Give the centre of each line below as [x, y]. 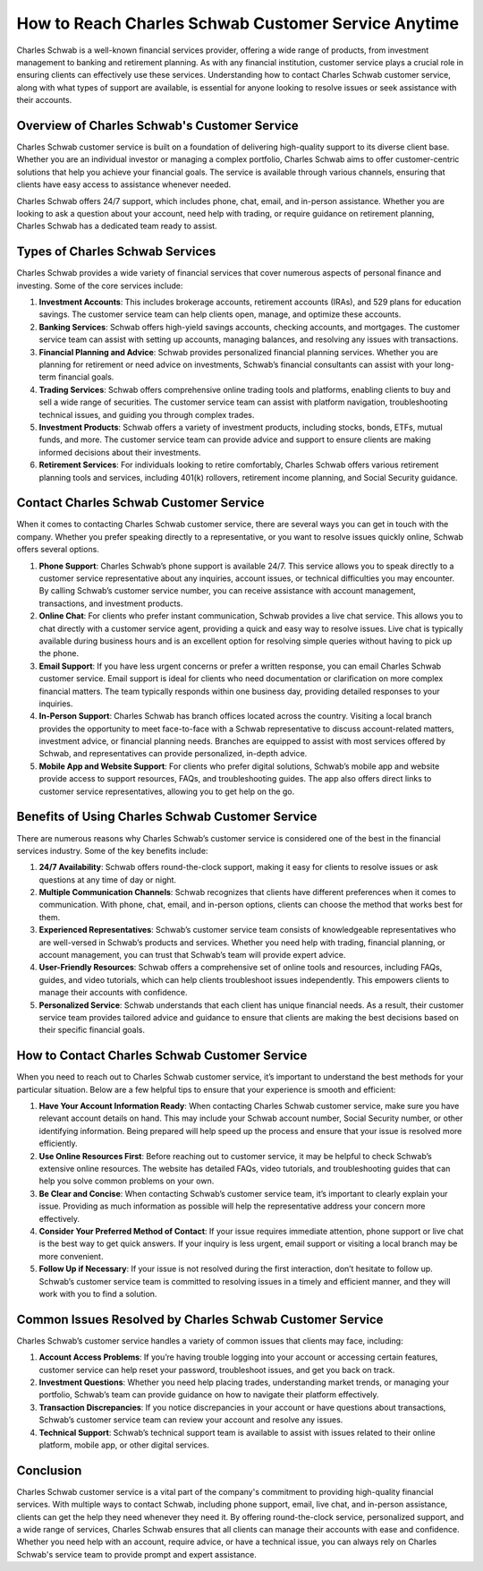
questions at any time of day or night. [108, 879]
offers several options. [58, 550]
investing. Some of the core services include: [100, 286]
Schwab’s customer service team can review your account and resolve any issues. [191, 1420]
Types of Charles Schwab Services [116, 252]
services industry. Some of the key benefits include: [112, 850]
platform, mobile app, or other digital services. [124, 1445]
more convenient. [71, 1256]
